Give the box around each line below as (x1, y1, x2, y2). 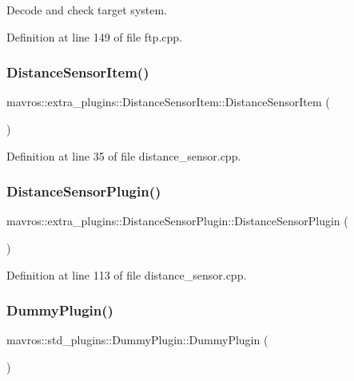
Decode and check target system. (6, 2, 168, 18)
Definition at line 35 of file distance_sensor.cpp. (6, 147, 241, 164)
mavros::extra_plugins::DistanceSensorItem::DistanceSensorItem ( (6, 93, 330, 110)
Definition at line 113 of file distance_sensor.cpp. (6, 266, 247, 283)
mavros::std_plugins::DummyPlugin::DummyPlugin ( (6, 331, 268, 348)
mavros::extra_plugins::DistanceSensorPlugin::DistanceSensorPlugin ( (6, 212, 348, 229)
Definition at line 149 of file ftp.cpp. (6, 28, 182, 45)
